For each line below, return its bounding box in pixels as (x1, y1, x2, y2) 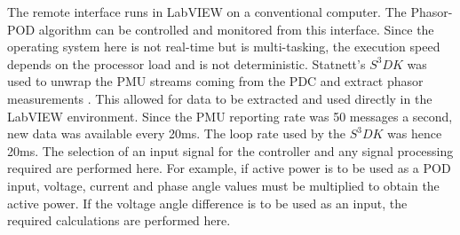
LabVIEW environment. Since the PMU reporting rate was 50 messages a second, (7, 106, 453, 125)
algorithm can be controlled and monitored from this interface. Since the (38, 20, 434, 38)
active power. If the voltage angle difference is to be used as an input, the (7, 193, 408, 212)
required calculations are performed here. (7, 211, 231, 230)
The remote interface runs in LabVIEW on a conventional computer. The (7, 3, 407, 20)
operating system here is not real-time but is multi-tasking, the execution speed (7, 37, 440, 56)
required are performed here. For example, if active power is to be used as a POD (7, 159, 451, 177)
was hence (387, 124, 442, 143)
